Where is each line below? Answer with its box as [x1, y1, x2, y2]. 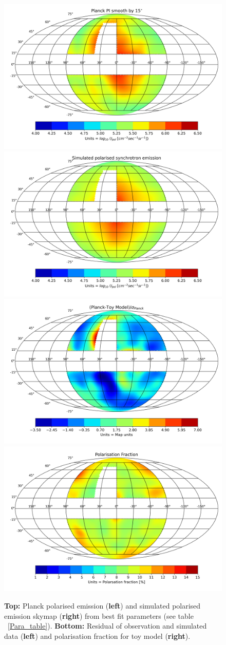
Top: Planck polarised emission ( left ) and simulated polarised [4, 600, 201, 611]
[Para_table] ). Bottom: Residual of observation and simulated [8, 620, 207, 631]
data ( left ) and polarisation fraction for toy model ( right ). [4, 630, 191, 641]
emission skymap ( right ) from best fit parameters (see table [4, 610, 194, 621]
